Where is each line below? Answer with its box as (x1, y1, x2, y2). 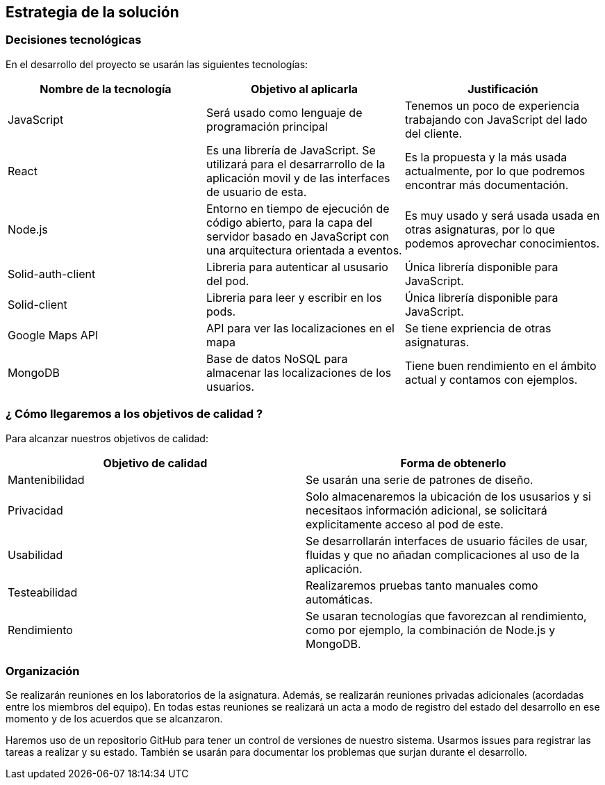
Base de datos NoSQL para (206, 351, 348, 366)
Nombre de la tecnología (40, 81, 172, 96)
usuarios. (206, 379, 255, 394)
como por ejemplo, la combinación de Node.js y (306, 622, 556, 637)
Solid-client (8, 297, 67, 311)
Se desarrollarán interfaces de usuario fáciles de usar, (306, 533, 588, 548)
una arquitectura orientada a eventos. (206, 243, 402, 257)
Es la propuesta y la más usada (404, 149, 567, 164)
